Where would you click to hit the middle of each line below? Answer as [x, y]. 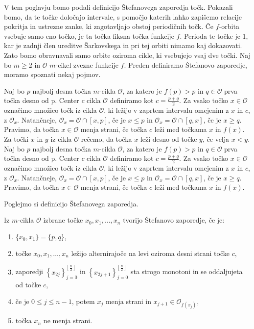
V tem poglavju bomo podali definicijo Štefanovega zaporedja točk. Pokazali [118, 7]
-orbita [229, 26]
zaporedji [29, 271]
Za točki [16, 139]
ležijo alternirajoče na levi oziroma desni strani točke [150, 253]
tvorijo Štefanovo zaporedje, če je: [174, 220]
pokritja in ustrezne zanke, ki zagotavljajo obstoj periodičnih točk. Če [109, 26]
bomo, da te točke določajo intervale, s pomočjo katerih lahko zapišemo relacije [123, 16]
